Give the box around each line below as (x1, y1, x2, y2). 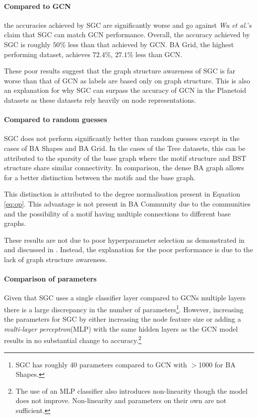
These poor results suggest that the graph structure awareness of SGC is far (4, 66, 236, 76)
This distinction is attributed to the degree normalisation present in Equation (4, 189, 240, 199)
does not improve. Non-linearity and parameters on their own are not (15, 395, 227, 406)
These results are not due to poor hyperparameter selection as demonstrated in (4, 234, 245, 245)
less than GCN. (135, 49, 183, 59)
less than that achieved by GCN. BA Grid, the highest (67, 39, 234, 49)
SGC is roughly (4, 39, 51, 49)
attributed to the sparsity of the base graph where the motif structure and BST (4, 152, 247, 163)
